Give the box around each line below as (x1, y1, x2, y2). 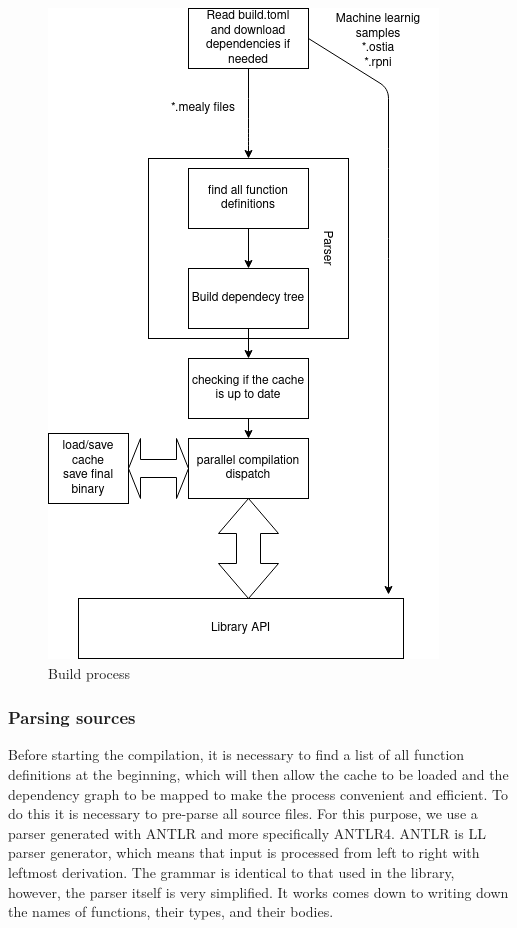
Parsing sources (8, 705, 136, 730)
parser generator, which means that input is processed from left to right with (8, 842, 480, 863)
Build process (48, 662, 131, 683)
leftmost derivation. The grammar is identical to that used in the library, (8, 861, 455, 882)
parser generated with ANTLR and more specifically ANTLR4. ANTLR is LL (8, 822, 486, 843)
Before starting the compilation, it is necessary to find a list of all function (8, 744, 465, 765)
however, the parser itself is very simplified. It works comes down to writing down (8, 881, 509, 902)
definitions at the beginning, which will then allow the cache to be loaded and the (8, 764, 509, 784)
